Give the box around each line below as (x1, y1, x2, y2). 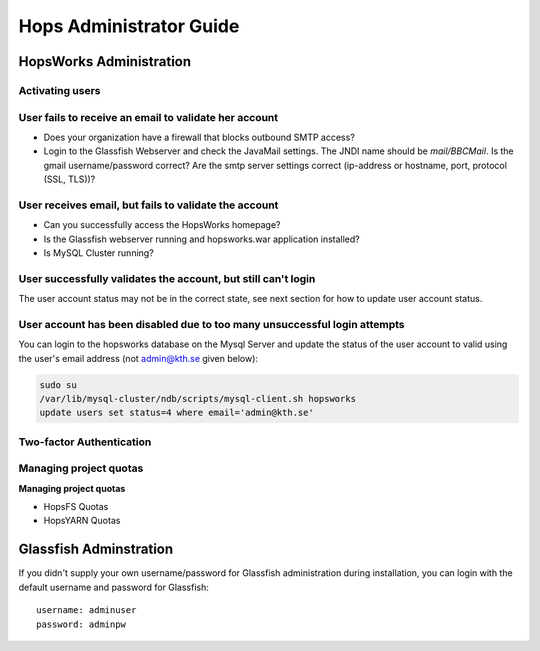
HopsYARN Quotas (43, 515, 121, 527)
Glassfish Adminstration (18, 541, 174, 558)
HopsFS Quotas (43, 501, 109, 513)
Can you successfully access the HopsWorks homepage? (43, 219, 281, 231)
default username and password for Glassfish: (18, 581, 210, 593)
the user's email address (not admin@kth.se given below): (18, 352, 259, 364)
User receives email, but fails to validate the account (18, 198, 279, 212)
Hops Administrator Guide (18, 15, 240, 37)
